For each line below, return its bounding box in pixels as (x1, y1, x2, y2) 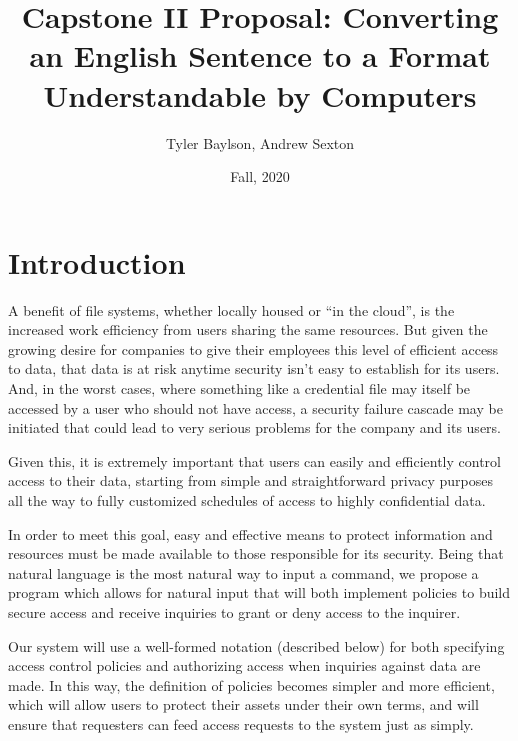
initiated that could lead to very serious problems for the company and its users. (8, 417, 501, 438)
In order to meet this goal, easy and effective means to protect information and (8, 523, 493, 544)
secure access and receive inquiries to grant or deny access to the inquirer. (8, 601, 461, 622)
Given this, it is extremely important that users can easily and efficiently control (8, 450, 501, 471)
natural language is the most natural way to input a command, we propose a (8, 562, 479, 583)
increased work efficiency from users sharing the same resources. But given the (8, 319, 488, 340)
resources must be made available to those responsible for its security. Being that (8, 543, 504, 564)
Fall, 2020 (230, 166, 290, 187)
